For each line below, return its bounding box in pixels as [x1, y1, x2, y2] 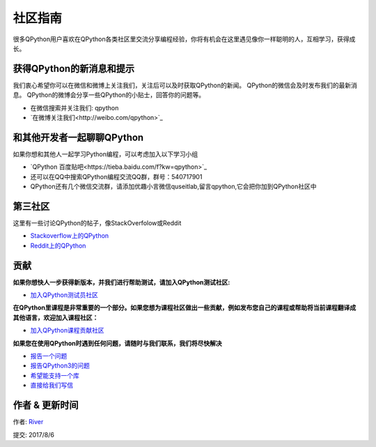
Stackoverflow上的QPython [30, 232, 109, 240]
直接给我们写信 [30, 381, 73, 390]
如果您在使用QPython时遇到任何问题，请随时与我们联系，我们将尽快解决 [13, 339, 222, 347]
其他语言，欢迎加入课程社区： [13, 313, 99, 321]
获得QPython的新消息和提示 [13, 63, 135, 75]
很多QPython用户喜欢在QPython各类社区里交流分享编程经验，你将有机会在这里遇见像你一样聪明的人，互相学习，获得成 [13, 35, 356, 43]
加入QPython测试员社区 [30, 291, 99, 299]
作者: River [13, 418, 44, 426]
